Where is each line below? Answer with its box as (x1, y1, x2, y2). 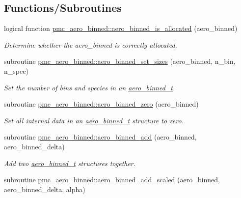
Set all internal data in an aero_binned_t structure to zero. (4, 115, 184, 125)
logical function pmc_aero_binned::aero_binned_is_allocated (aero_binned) (4, 23, 238, 33)
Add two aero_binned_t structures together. (4, 158, 136, 168)
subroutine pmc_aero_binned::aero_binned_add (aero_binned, (4, 132, 197, 142)
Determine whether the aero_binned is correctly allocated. (4, 39, 177, 50)
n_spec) (4, 65, 28, 76)
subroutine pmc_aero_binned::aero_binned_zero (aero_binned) (4, 99, 199, 109)
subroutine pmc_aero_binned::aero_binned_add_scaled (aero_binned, (4, 174, 220, 185)
